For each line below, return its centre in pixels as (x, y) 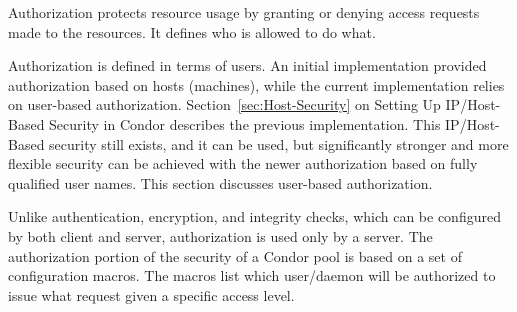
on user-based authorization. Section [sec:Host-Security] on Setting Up (224, 104)
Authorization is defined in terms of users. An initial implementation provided (247, 65)
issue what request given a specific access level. (151, 294)
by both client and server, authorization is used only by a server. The (220, 235)
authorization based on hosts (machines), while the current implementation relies (256, 84)
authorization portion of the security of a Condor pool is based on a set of (235, 255)
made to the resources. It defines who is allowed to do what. (192, 31)
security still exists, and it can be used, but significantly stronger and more (279, 143)
